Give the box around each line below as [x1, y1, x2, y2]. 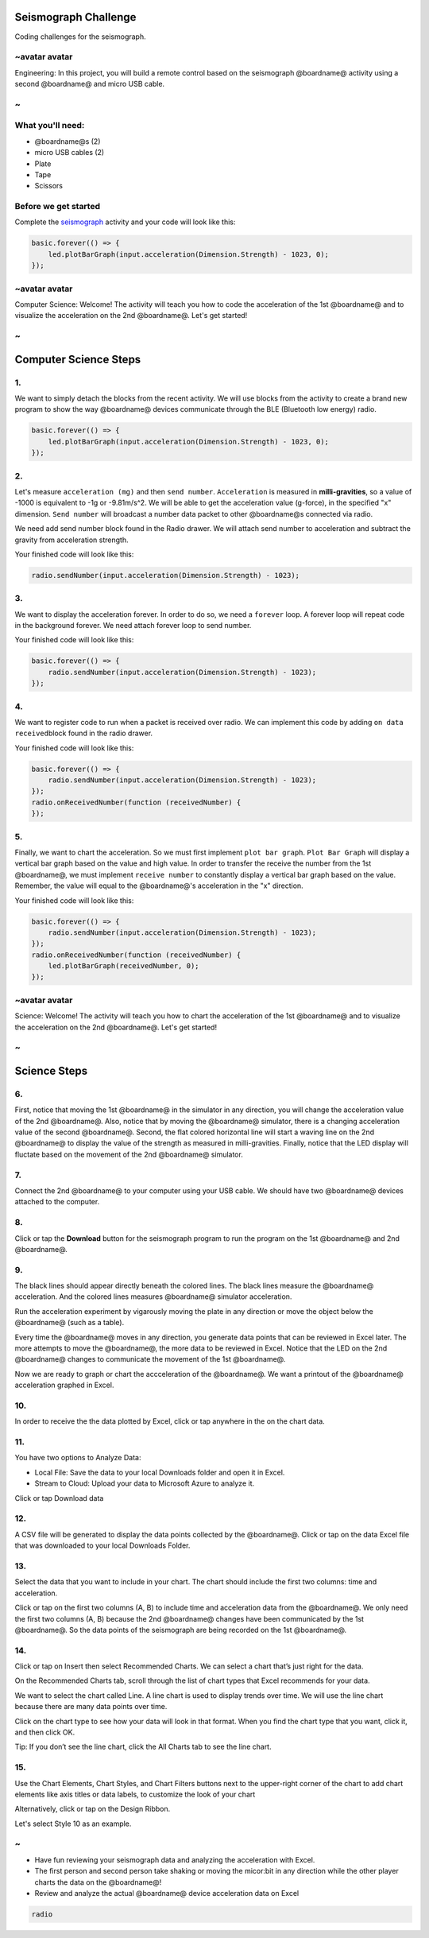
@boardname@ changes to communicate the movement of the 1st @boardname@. [14, 1355, 286, 1364]
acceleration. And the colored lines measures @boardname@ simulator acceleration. [14, 1292, 292, 1301]
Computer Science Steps [14, 352, 141, 366]
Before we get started [14, 201, 101, 212]
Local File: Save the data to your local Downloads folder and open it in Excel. [34, 1467, 285, 1477]
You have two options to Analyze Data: [14, 1453, 141, 1463]
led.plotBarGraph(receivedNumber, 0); [48, 962, 199, 971]
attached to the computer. [14, 1197, 100, 1207]
